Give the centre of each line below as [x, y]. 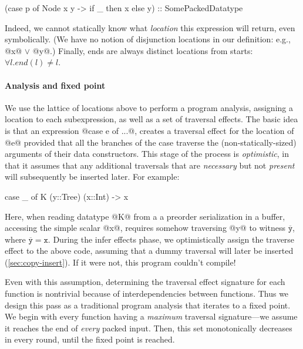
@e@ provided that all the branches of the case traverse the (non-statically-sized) [151, 142]
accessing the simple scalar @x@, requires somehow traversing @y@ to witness [145, 228]
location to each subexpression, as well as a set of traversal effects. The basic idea [151, 119]
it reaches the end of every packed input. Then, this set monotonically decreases [149, 328]
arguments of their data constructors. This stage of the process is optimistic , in [147, 154]
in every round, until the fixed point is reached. [90, 339]
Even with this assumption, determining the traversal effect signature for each [145, 282]
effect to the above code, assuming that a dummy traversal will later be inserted [149, 251]
